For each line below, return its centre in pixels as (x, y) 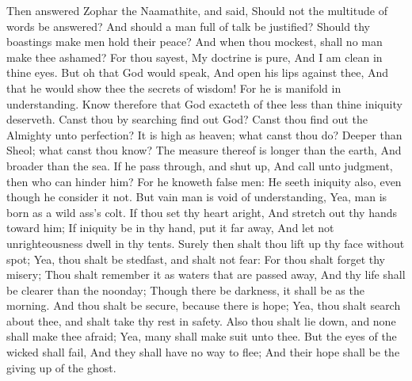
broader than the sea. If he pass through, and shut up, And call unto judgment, (200, 165)
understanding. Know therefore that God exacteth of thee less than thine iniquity (204, 103)
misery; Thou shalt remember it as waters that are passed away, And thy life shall (206, 274)
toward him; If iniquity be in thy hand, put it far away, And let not (170, 228)
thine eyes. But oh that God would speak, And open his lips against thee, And (198, 72)
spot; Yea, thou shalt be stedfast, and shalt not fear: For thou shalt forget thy (196, 259)
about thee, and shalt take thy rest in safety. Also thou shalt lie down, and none (201, 320)
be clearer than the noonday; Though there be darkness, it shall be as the (185, 290)
